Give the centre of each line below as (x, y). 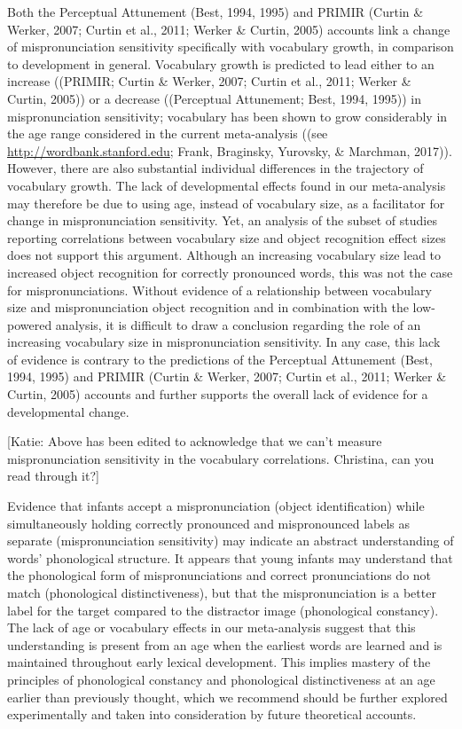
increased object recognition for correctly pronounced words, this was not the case (230, 272)
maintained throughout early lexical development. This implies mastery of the (219, 662)
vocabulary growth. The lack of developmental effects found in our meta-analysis (227, 185)
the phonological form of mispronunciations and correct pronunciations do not (219, 575)
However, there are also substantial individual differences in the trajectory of (215, 168)
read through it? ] (53, 476)
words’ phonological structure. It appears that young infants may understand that (230, 557)
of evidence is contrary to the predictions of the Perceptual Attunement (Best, (220, 359)
